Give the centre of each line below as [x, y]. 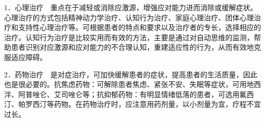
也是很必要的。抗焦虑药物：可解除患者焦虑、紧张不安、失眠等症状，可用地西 [132, 84]
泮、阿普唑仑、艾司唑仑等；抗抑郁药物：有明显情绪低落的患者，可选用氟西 [129, 94]
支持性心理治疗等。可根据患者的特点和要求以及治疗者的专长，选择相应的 [139, 27]
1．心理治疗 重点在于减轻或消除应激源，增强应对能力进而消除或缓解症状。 [131, 7]
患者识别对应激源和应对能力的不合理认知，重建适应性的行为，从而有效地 [132, 47]
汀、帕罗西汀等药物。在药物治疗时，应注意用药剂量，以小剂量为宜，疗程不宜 [132, 104]
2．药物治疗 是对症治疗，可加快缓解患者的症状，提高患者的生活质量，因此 [131, 74]
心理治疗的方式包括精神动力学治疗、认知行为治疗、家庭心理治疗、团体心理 [129, 17]
